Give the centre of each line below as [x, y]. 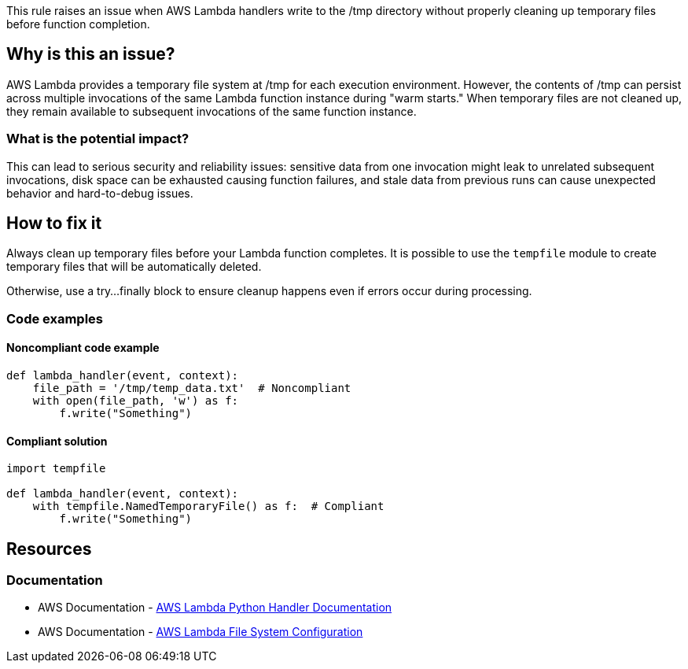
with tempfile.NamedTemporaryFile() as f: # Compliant [208, 506]
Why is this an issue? [91, 54]
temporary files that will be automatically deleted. [134, 267]
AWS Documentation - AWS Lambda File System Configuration [201, 632]
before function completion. [78, 24]
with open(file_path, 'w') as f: [136, 401]
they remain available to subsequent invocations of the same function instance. [212, 111]
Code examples [55, 318]
